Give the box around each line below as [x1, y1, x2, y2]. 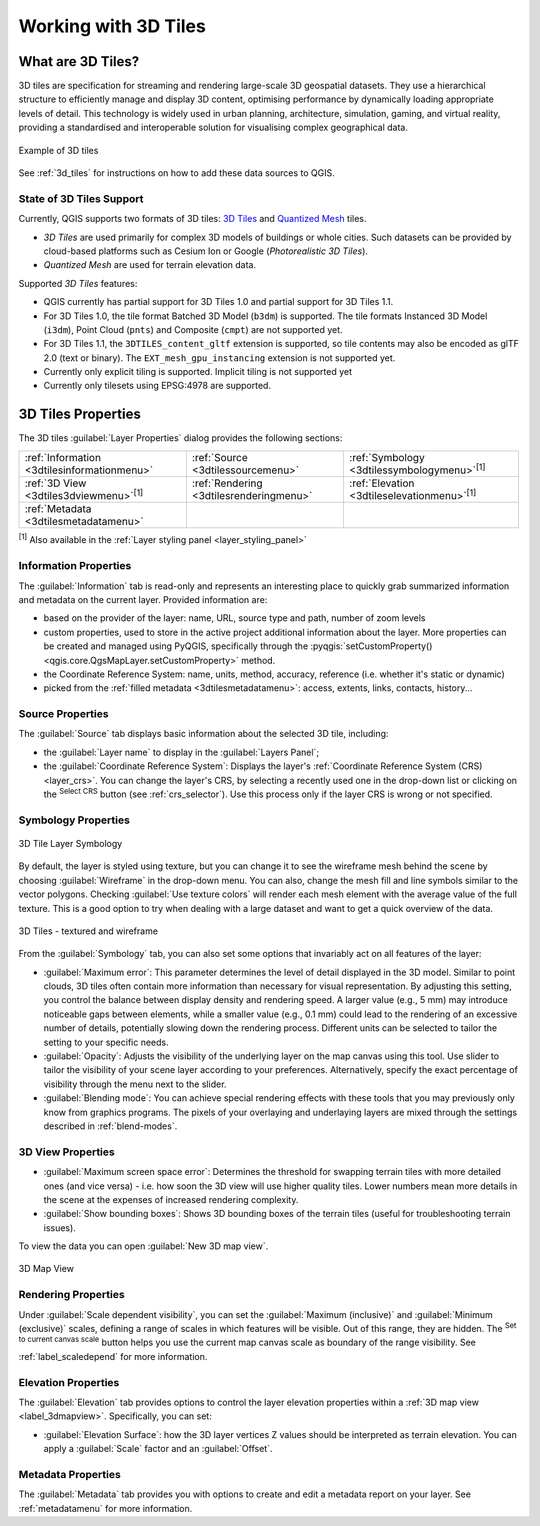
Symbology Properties [18, 813, 130, 827]
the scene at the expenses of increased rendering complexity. [43, 1193, 299, 1205]
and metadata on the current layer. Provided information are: [18, 593, 268, 605]
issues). [43, 1221, 77, 1234]
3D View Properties [18, 1145, 115, 1159]
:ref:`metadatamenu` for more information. [18, 1502, 193, 1514]
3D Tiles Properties [18, 406, 142, 423]
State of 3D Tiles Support [18, 191, 144, 205]
